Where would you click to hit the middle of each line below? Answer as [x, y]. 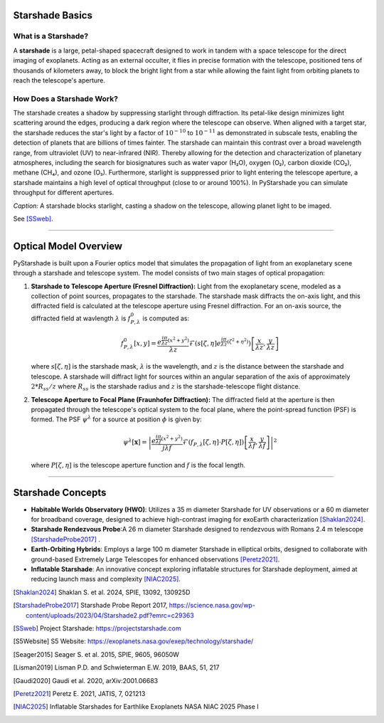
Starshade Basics [53, 15]
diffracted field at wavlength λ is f [81, 318]
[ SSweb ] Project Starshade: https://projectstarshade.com [97, 628]
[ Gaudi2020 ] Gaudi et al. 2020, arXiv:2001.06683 [86, 680]
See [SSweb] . [33, 218]
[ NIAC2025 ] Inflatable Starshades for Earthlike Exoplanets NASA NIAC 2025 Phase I [136, 707]
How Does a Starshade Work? [66, 98]
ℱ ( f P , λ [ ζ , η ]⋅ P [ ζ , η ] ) [213, 443]
